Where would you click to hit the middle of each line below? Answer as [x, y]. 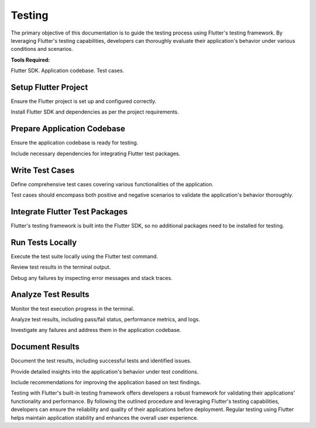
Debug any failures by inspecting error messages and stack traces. [92, 278]
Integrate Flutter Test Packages [69, 212]
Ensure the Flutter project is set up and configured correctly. [84, 101]
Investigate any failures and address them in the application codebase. [96, 330]
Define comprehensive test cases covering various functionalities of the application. [112, 184]
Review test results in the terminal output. [61, 267]
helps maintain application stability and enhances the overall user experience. [104, 417]
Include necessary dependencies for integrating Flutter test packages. [96, 153]
